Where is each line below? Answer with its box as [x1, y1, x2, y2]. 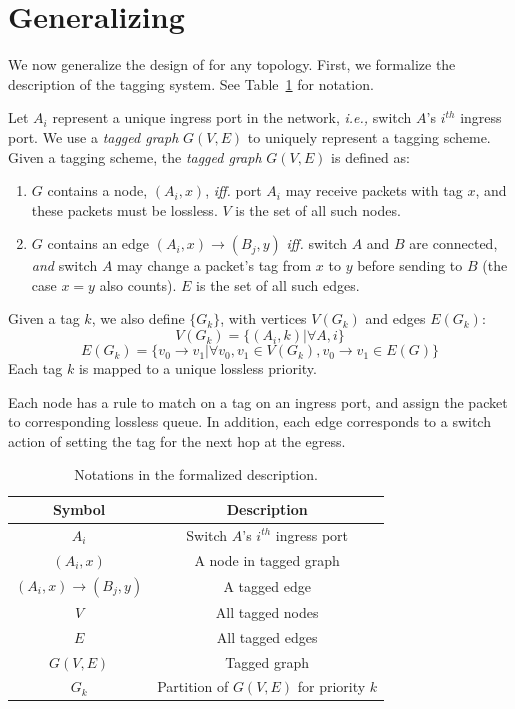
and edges [365, 308, 426, 329]
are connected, [409, 233, 498, 254]
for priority [297, 676, 366, 697]
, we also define [91, 308, 185, 329]
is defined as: [331, 146, 410, 167]
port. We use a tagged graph [8, 126, 179, 147]
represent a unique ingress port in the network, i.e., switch [52, 107, 412, 128]
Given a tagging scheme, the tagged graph [8, 146, 262, 167]
